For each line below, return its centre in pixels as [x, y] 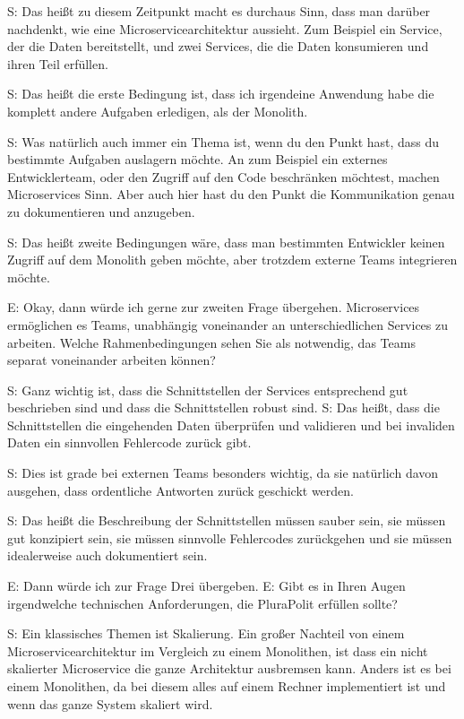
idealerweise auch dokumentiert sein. [107, 555]
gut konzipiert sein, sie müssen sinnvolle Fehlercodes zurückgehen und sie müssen [230, 537]
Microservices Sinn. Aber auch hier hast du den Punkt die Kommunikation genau [231, 194]
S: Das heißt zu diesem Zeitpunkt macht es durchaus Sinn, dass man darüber [219, 11]
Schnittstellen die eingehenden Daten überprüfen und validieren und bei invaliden [231, 424]
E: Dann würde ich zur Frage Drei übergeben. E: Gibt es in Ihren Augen [206, 586]
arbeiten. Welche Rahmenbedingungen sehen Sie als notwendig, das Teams [211, 342]
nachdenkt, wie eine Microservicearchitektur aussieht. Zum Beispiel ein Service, [225, 28]
